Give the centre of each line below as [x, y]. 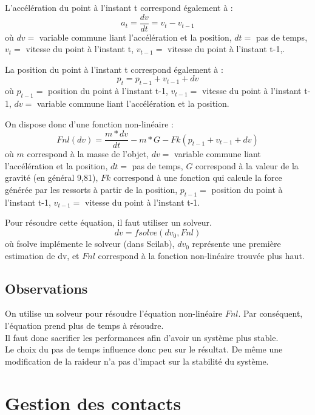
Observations [46, 288]
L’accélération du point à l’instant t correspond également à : [119, 7]
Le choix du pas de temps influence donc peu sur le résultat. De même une [144, 349]
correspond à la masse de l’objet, [88, 154]
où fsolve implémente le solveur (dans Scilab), [90, 244]
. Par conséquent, [270, 313]
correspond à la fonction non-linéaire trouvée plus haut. [201, 255]
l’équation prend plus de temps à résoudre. [84, 326]
